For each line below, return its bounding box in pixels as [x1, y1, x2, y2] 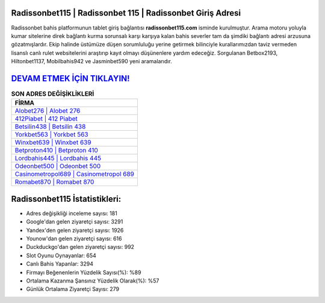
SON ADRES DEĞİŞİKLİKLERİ [11, 90, 94, 98]
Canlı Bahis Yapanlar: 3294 [26, 260, 93, 267]
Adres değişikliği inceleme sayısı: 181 [26, 210, 117, 217]
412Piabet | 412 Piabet [14, 114, 78, 123]
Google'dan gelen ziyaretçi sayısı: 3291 [26, 218, 123, 225]
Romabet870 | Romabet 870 [14, 178, 94, 186]
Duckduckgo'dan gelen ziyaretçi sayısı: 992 [26, 243, 135, 251]
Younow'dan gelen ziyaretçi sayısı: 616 [26, 235, 122, 242]
